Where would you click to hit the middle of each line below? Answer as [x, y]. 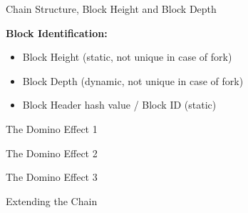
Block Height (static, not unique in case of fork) [127, 57]
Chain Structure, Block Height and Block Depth [111, 9]
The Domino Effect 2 [52, 153]
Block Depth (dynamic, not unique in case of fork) [133, 80]
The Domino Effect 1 [52, 128]
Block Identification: [57, 33]
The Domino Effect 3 [52, 177]
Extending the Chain [52, 200]
